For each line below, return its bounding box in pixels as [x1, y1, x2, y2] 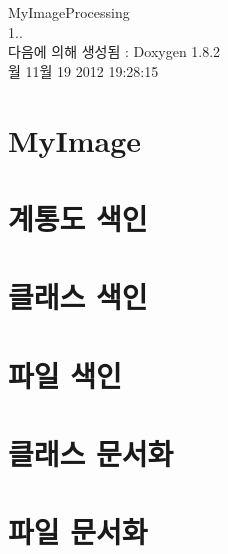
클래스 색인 [8, 276, 148, 317]
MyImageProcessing [8, 2, 130, 22]
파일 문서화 [8, 511, 148, 552]
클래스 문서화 [8, 433, 174, 474]
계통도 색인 [8, 197, 148, 238]
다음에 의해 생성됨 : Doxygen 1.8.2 [8, 41, 221, 62]
